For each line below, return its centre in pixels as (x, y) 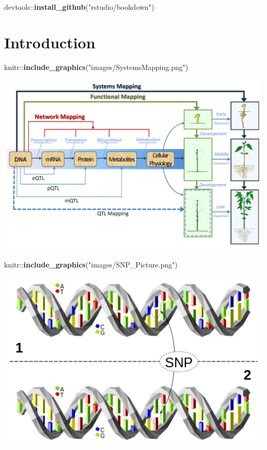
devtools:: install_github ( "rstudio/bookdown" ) (79, 7)
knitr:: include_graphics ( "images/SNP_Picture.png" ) (91, 265)
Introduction (50, 42)
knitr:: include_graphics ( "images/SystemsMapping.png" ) (96, 67)
